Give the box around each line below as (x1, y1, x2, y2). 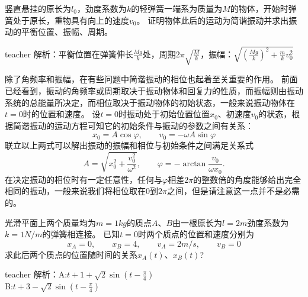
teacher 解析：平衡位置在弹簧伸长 (5, 48, 133, 60)
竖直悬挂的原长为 (5, 2, 71, 14)
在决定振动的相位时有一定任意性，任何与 (5, 173, 162, 185)
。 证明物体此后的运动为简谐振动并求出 (136, 14, 289, 26)
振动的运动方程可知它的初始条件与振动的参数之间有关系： (29, 119, 254, 131)
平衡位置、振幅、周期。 (21, 25, 113, 38)
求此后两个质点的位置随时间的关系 (5, 248, 137, 260)
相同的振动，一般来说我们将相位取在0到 (5, 185, 158, 197)
